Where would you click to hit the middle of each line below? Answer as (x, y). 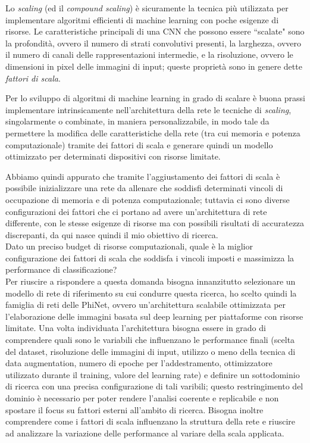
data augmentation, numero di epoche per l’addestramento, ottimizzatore (139, 363)
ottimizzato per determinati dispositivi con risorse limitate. (113, 156)
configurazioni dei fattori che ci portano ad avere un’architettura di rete (136, 211)
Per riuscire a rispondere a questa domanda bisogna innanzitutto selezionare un (151, 281)
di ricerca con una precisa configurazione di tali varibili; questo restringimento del (154, 386)
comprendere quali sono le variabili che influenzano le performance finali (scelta (150, 340)
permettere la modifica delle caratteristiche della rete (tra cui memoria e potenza (153, 132)
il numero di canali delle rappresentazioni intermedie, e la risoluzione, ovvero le (149, 54)
